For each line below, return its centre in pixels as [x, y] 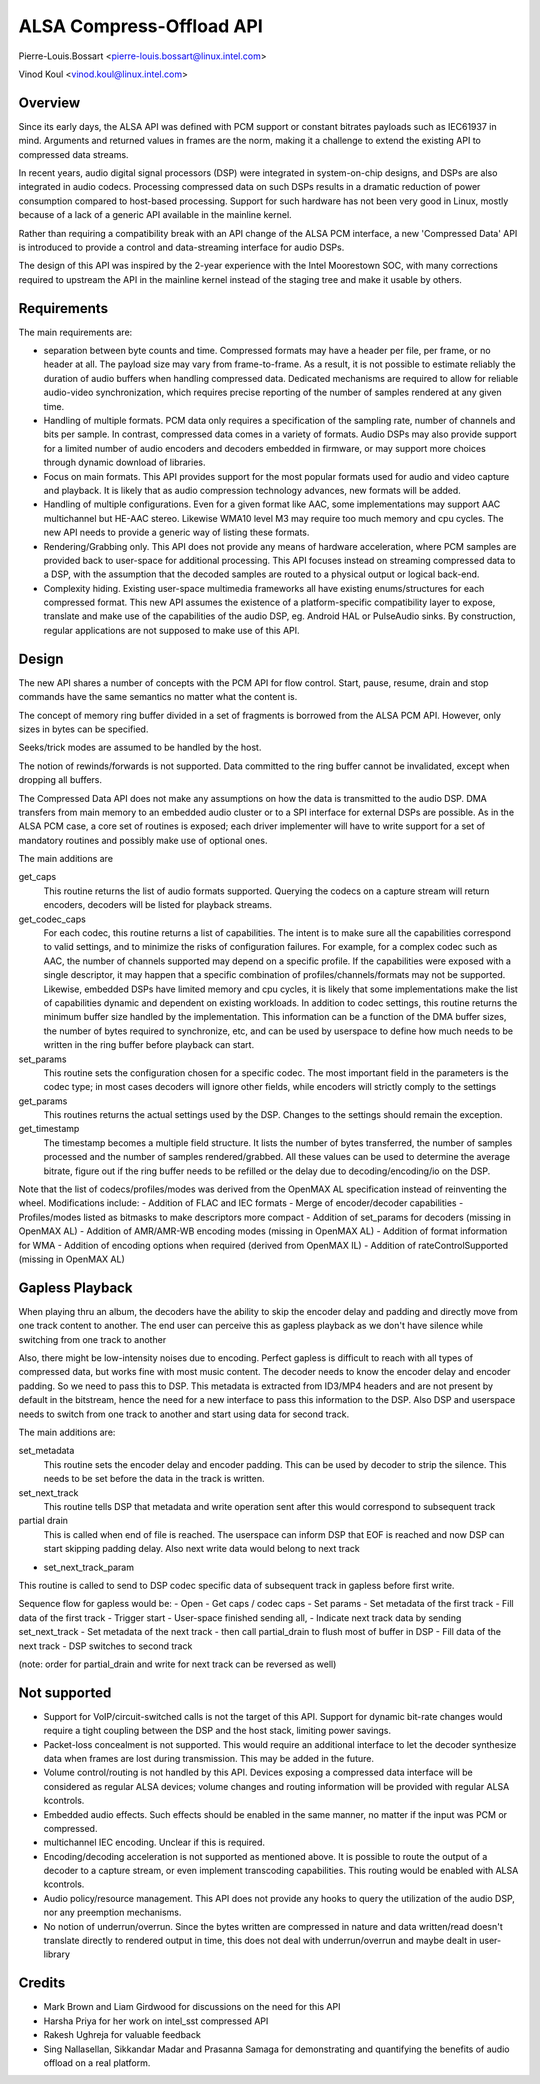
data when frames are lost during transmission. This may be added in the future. [209, 1758]
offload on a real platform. [97, 2062]
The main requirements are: [75, 332]
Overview [49, 102]
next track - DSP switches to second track [105, 1646]
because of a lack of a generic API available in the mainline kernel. [155, 215]
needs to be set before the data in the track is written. [154, 1479]
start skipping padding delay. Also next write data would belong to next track [201, 1549]
